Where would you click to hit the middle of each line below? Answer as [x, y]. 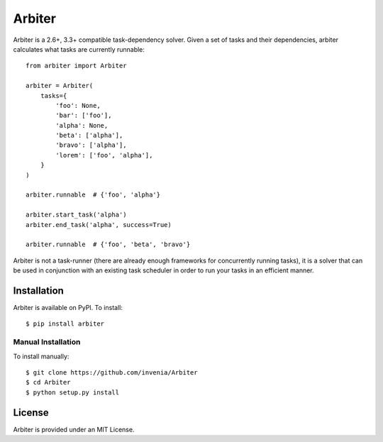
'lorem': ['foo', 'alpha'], [104, 155]
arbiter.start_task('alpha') [76, 215]
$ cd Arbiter [48, 382]
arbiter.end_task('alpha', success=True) [99, 225]
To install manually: [41, 356]
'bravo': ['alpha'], [91, 145]
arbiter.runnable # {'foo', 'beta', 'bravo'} [108, 244]
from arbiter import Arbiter [76, 66]
